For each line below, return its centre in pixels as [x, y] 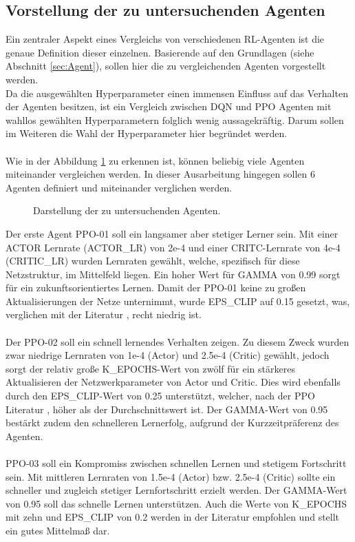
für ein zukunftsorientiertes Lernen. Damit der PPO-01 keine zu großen [156, 288]
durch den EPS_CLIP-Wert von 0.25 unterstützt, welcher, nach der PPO [160, 396]
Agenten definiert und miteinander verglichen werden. [119, 187]
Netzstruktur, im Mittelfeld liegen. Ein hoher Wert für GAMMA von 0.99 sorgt [173, 274]
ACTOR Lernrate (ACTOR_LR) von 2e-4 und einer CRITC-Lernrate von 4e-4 [173, 247]
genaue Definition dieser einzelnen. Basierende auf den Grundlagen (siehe [160, 52]
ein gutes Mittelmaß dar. [58, 530]
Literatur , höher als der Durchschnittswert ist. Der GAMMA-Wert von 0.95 [167, 409]
